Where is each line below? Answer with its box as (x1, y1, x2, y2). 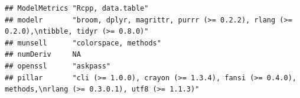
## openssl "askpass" (5, 61, 110, 70)
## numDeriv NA (5, 50, 81, 59)
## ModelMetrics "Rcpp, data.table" (5, 4, 149, 12)
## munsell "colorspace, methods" (5, 38, 161, 47)
